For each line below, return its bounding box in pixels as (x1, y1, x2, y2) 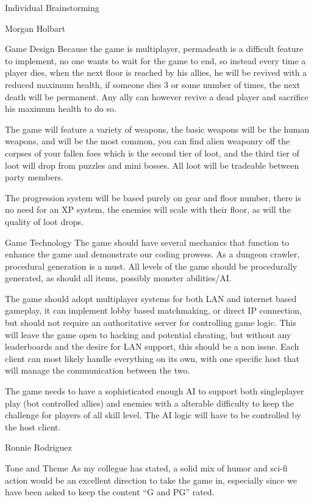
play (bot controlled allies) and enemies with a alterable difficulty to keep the (5, 396, 294, 409)
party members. (5, 171, 63, 183)
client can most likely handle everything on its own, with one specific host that (5, 352, 299, 364)
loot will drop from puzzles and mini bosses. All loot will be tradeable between (5, 158, 299, 171)
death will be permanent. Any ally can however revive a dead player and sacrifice (5, 90, 309, 103)
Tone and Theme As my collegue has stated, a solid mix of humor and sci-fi (5, 462, 288, 474)
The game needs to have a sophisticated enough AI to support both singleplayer (5, 385, 304, 397)
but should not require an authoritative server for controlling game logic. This (5, 316, 296, 329)
